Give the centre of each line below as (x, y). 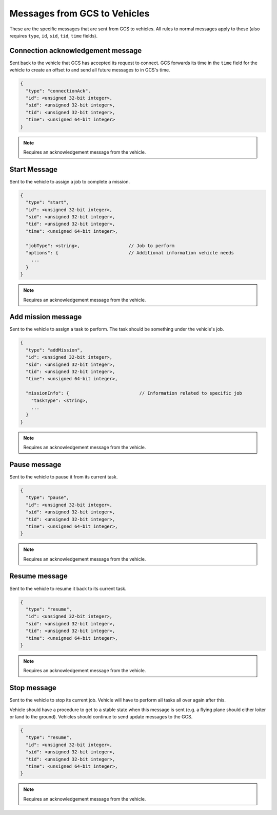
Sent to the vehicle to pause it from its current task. (64, 477)
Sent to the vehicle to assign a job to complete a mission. (70, 181)
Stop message (33, 688)
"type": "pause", (47, 498)
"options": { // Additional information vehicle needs (130, 253)
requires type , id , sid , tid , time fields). (53, 35)
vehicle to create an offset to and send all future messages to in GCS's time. (90, 70)
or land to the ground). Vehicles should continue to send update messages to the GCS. (101, 716)
